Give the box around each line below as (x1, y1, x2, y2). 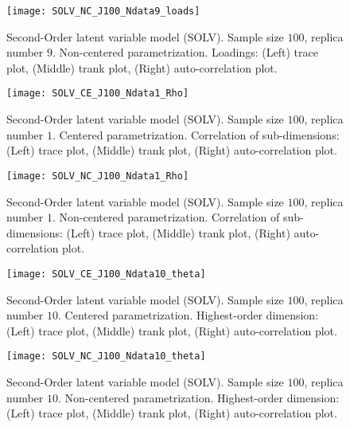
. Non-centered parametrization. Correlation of (52, 209, 280, 225)
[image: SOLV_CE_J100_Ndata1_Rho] (6, 88, 189, 100)
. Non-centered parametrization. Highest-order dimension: (58, 389, 340, 405)
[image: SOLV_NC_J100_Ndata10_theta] (6, 351, 206, 362)
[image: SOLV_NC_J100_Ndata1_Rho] (6, 170, 189, 182)
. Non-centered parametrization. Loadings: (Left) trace (52, 44, 318, 61)
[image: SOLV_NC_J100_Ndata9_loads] (6, 6, 200, 17)
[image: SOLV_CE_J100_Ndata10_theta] (6, 268, 206, 280)
